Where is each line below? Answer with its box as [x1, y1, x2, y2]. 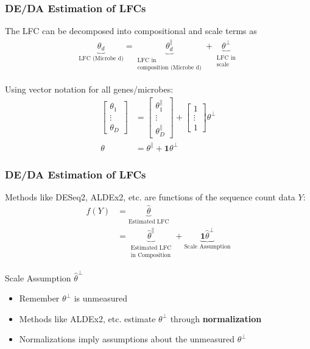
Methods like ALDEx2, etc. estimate [19, 312, 156, 325]
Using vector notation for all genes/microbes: [5, 82, 174, 95]
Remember [19, 292, 60, 305]
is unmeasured [74, 292, 127, 305]
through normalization [170, 312, 262, 325]
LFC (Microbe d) [79, 55, 124, 62]
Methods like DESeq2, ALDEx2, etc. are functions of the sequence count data [5, 190, 295, 203]
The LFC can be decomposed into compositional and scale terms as [5, 24, 257, 37]
